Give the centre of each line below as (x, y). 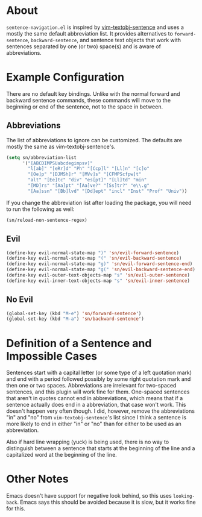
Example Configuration (65, 77)
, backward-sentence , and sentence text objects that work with (105, 40)
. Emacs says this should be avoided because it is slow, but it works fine (106, 502)
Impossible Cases (52, 356)
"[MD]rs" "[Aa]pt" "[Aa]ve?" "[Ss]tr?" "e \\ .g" (89, 186)
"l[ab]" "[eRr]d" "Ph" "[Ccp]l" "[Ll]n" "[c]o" (89, 169)
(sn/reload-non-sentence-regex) (47, 220)
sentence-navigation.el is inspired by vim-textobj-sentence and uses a (95, 27)
